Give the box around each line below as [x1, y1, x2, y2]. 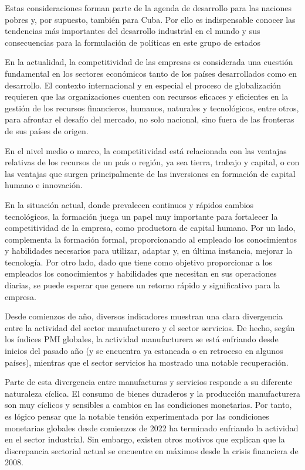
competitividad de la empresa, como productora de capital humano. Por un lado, [5, 222, 296, 234]
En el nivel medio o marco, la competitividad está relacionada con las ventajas [5, 144, 287, 156]
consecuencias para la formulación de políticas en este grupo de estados [5, 36, 261, 48]
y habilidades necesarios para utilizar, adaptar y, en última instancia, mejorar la [5, 244, 293, 257]
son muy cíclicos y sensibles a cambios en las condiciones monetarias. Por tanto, [5, 399, 292, 411]
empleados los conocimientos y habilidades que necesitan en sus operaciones [5, 267, 277, 280]
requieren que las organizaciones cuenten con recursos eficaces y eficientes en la [5, 90, 289, 103]
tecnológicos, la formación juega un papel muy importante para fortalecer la [5, 210, 278, 222]
